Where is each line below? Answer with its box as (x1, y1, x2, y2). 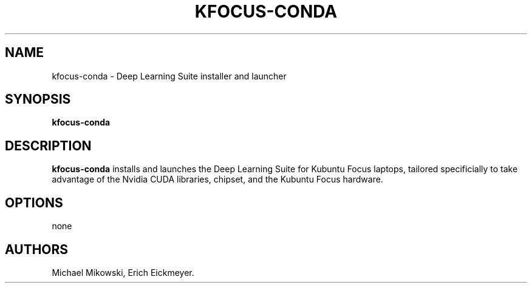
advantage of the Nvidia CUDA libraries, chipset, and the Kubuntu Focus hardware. (52, 174, 383, 185)
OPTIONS (5, 195, 63, 210)
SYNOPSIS (5, 92, 71, 107)
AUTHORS (5, 241, 69, 257)
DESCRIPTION (5, 138, 92, 153)
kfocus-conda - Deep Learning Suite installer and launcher (52, 70, 287, 81)
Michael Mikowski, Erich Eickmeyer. (52, 267, 194, 278)
